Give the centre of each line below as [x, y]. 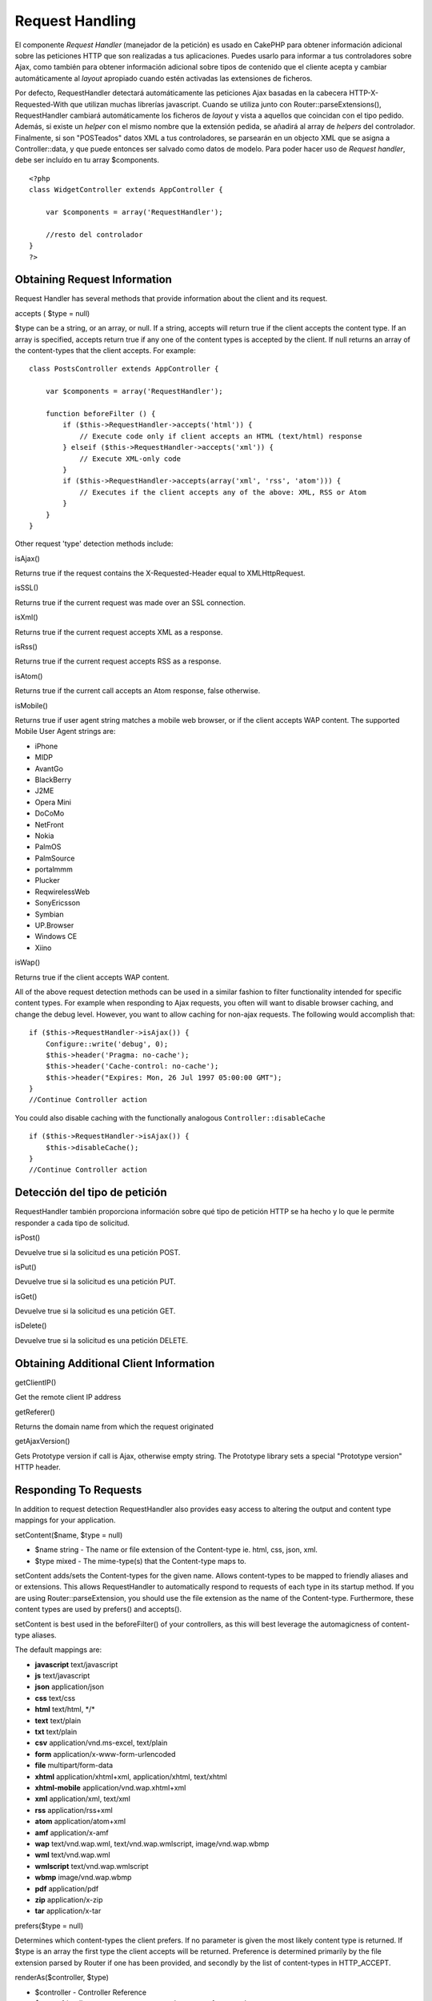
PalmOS [48, 847]
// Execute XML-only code [130, 459]
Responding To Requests [78, 1490]
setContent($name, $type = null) [69, 1535]
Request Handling [75, 21]
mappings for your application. [65, 1520]
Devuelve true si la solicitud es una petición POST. [98, 1252]
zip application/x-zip [69, 1899]
